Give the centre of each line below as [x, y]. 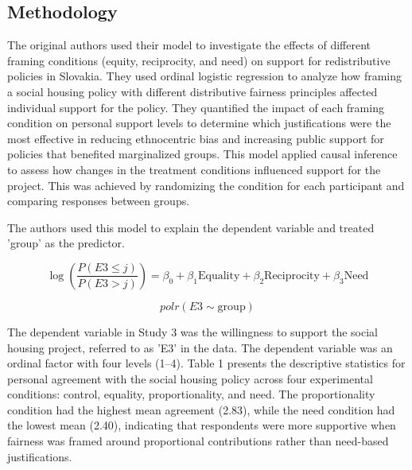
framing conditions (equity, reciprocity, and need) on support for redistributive [199, 60]
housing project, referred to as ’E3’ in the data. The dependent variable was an [200, 347]
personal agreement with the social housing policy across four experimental [190, 378]
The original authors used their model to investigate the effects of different [189, 45]
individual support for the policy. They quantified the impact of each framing [196, 107]
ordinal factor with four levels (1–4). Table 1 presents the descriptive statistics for [206, 363]
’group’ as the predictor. [66, 243]
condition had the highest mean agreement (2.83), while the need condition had [201, 409]
